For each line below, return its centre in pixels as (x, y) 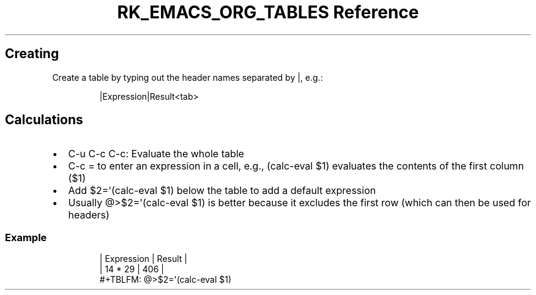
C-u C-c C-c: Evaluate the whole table (156, 154)
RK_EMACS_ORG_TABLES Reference (268, 12)
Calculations (44, 120)
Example (26, 237)
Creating (32, 54)
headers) (89, 215)
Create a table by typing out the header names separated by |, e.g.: (188, 77)
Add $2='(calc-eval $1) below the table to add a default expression (222, 191)
